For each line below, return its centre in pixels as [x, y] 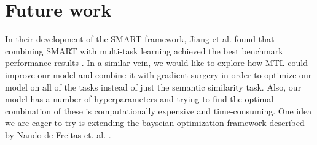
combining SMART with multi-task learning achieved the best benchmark [144, 50]
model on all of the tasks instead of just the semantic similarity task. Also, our [153, 87]
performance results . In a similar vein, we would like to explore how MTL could [156, 63]
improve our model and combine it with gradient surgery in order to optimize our [158, 74]
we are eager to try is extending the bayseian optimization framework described [155, 123]
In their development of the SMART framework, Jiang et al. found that [140, 39]
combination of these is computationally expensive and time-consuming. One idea [158, 110]
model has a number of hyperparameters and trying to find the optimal [139, 99]
